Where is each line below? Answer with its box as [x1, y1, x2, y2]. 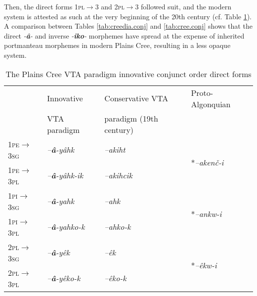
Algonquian [191, 98, 231, 110]
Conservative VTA [104, 92, 169, 104]
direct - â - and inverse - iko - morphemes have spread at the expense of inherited [4, 30, 245, 41]
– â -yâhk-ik [47, 169, 84, 181]
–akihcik [104, 169, 132, 181]
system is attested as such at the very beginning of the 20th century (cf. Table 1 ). [4, 11, 252, 21]
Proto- [191, 86, 214, 98]
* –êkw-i [191, 259, 217, 271]
